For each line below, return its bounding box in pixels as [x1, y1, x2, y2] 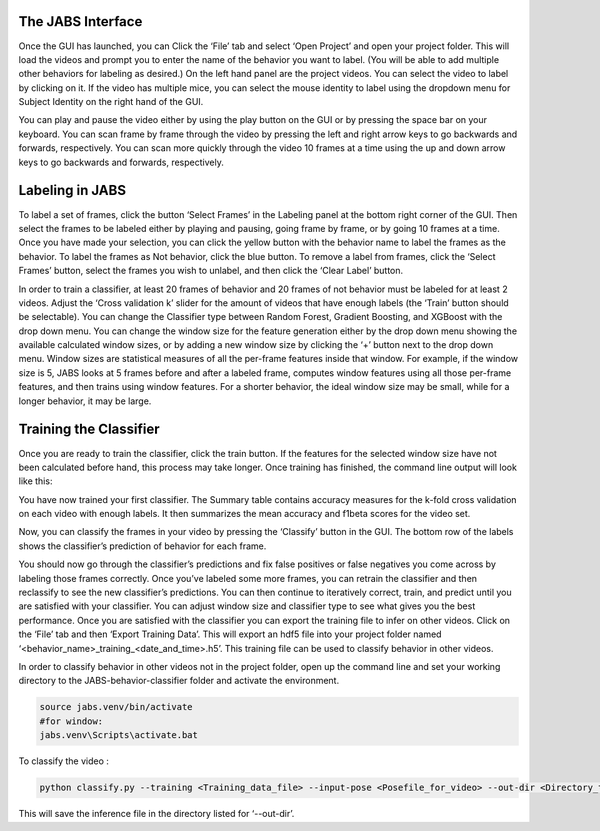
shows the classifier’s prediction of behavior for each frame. [18, 540, 267, 552]
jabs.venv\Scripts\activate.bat [39, 730, 199, 741]
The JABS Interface [18, 13, 143, 30]
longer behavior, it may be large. [18, 395, 152, 407]
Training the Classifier [18, 421, 160, 438]
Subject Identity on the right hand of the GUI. [18, 96, 204, 108]
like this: [18, 475, 53, 487]
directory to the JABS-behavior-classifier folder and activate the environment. [18, 675, 340, 687]
